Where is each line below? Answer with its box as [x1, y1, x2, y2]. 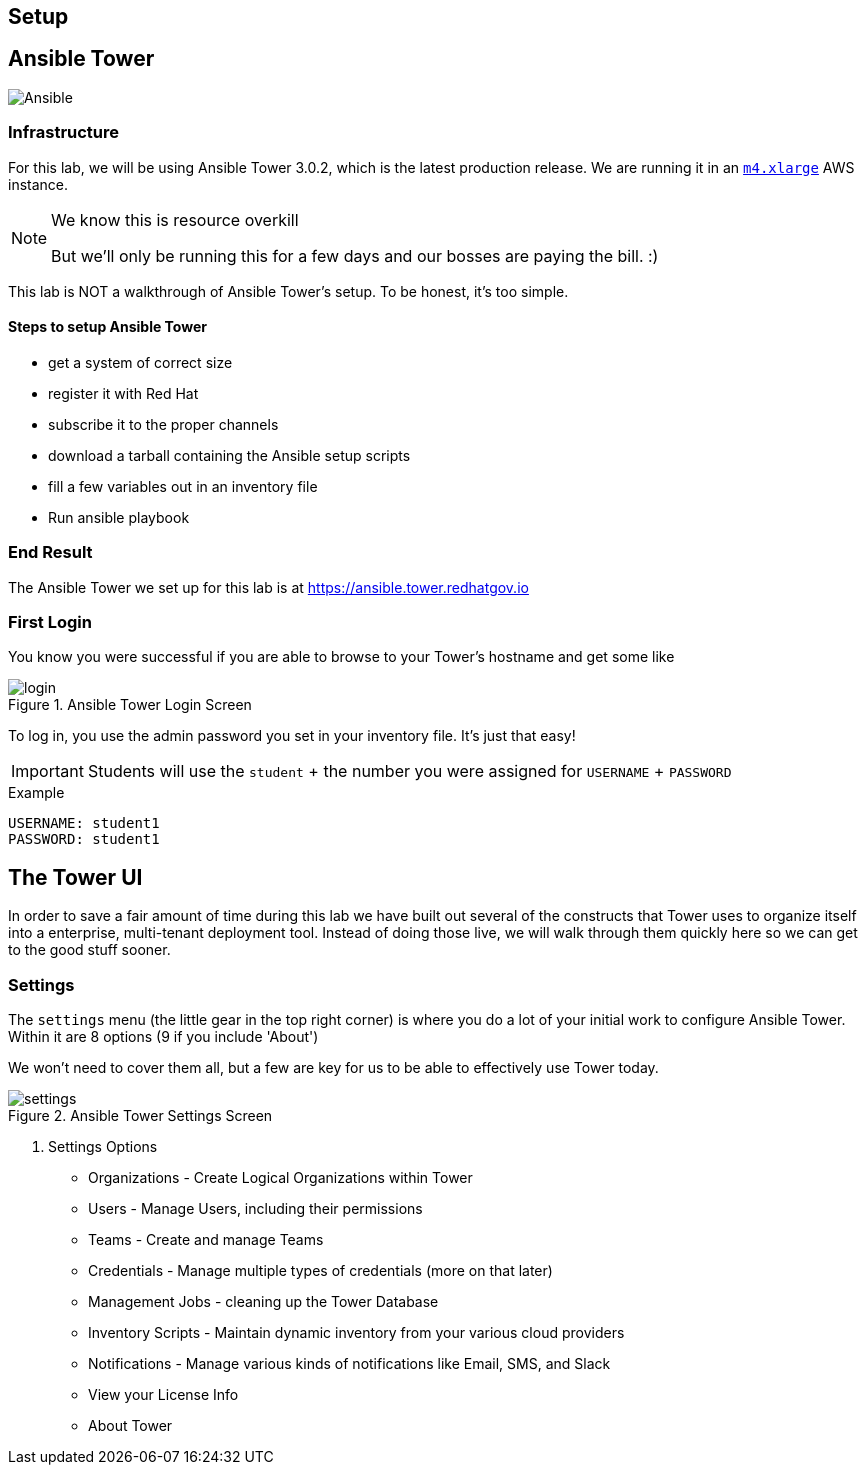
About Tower [88, 1416, 173, 1434]
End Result [8, 542, 93, 563]
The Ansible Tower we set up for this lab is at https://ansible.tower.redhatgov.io [8, 578, 529, 596]
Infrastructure [8, 122, 120, 143]
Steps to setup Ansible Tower [8, 318, 208, 336]
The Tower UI [8, 864, 143, 890]
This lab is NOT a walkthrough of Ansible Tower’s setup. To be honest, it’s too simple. [8, 282, 569, 300]
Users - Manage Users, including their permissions [88, 1199, 423, 1217]
